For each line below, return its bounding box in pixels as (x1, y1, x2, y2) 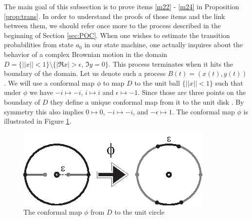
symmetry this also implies (4, 106, 84, 116)
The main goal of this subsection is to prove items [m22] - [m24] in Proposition (4, 1, 239, 11)
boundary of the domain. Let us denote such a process (4, 68, 166, 78)
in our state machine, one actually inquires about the (84, 39, 243, 50)
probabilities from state (4, 39, 73, 50)
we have (29, 87, 53, 97)
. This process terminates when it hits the (108, 58, 234, 69)
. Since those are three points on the (138, 87, 246, 97)
